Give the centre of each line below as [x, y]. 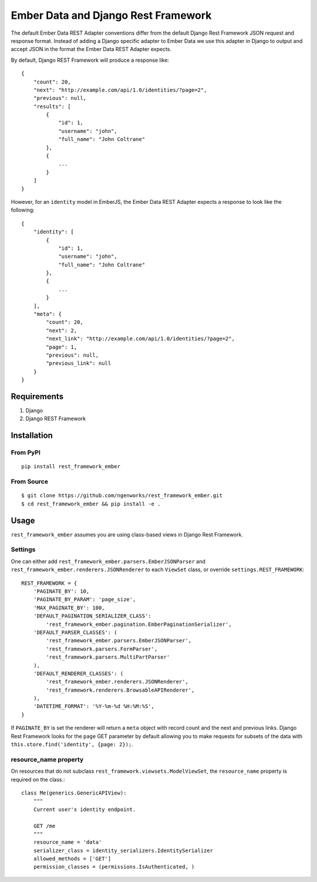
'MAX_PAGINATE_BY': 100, [69, 608]
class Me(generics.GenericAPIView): [74, 793]
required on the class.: [38, 779]
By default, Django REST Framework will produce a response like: [90, 60]
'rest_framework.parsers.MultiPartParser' [108, 657]
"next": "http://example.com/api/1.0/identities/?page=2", [120, 90]
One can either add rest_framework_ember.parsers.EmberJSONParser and [108, 561]
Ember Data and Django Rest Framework [111, 15]
